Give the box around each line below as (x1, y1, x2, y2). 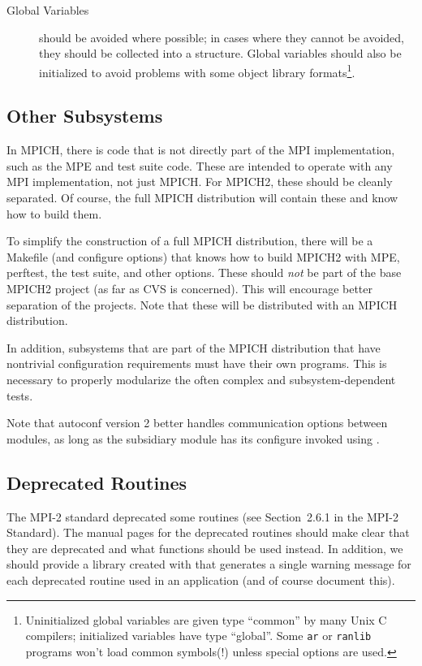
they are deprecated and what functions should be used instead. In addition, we (6, 539, 403, 556)
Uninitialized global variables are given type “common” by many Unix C (25, 611, 387, 628)
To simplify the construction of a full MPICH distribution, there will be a (6, 232, 373, 249)
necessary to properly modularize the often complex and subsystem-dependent (6, 370, 396, 387)
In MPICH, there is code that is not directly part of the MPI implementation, (6, 141, 395, 158)
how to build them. (6, 205, 102, 222)
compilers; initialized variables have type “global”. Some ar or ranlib (25, 627, 372, 644)
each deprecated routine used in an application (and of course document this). (6, 571, 395, 588)
